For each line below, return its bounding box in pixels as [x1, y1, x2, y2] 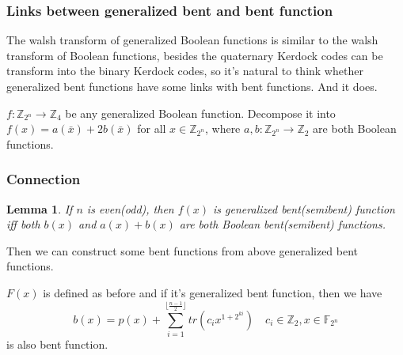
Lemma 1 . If [6, 200, 73, 217]
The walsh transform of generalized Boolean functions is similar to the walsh [6, 32, 378, 48]
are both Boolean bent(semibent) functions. [179, 216, 386, 232]
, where [204, 120, 241, 137]
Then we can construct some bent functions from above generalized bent [6, 242, 359, 259]
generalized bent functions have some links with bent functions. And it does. [6, 78, 378, 94]
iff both [6, 216, 40, 232]
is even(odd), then [86, 200, 174, 217]
